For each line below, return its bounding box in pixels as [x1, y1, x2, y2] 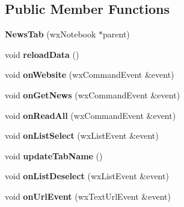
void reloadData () [5, 48, 79, 60]
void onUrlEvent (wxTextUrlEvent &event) [5, 189, 171, 202]
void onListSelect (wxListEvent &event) [5, 129, 159, 142]
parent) [103, 28, 130, 40]
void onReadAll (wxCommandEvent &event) [5, 109, 176, 121]
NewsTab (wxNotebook [5, 28, 96, 40]
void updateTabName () [5, 149, 103, 162]
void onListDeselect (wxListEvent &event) [5, 170, 169, 182]
